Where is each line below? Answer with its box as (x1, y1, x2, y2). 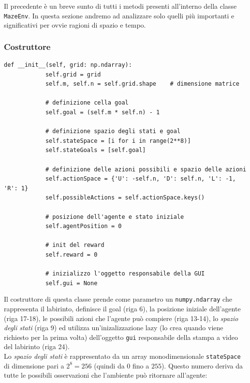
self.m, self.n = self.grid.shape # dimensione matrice (45, 80, 239, 88)
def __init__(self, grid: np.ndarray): (4, 61, 132, 69)
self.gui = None (45, 279, 98, 287)
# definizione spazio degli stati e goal (45, 128, 181, 135)
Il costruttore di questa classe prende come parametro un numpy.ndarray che (4, 294, 232, 304)
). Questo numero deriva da (161, 360, 243, 370)
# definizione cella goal (45, 99, 129, 107)
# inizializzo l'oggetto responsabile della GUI (45, 270, 205, 277)
